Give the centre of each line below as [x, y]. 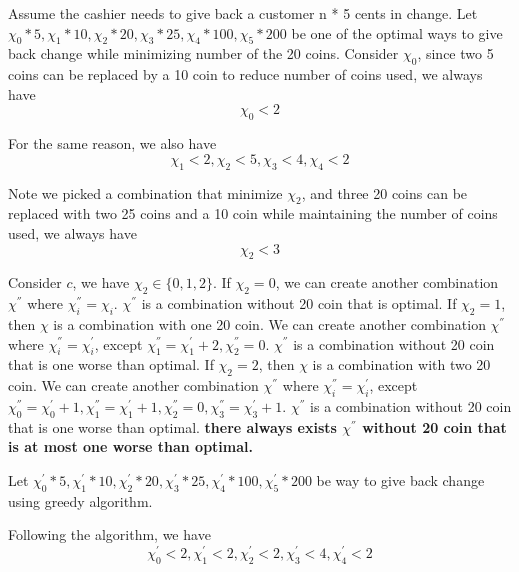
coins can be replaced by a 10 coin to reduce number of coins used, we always [245, 74]
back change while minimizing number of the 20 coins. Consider [203, 53]
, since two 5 [455, 53]
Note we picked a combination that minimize [145, 192]
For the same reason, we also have [112, 143]
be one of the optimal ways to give [397, 32]
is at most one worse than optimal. [130, 446]
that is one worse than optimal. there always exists [172, 426]
